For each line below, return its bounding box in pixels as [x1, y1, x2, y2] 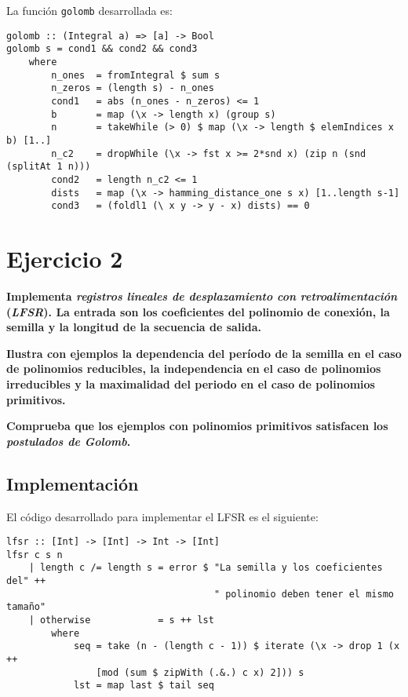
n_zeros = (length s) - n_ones [51, 82, 214, 94]
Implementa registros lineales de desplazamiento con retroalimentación [6, 287, 398, 304]
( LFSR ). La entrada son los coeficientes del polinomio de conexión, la [6, 303, 390, 319]
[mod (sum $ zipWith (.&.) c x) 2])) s [96, 666, 304, 678]
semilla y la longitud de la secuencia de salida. [6, 319, 262, 335]
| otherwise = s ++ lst [28, 615, 214, 626]
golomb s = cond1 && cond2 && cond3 [6, 43, 198, 55]
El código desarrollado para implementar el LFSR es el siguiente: [6, 508, 319, 524]
